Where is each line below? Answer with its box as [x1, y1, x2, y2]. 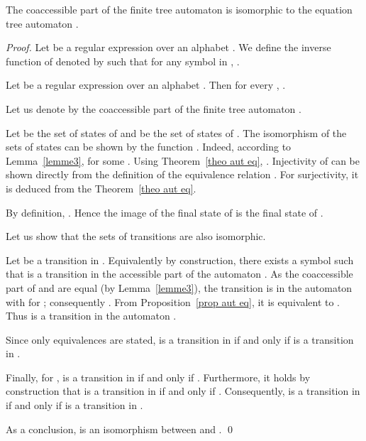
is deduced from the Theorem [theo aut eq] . [6, 180, 196, 195]
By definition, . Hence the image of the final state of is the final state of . [6, 205, 323, 219]
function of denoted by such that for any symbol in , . [6, 53, 240, 68]
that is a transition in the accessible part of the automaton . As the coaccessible [6, 266, 353, 281]
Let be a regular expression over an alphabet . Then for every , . [6, 77, 286, 92]
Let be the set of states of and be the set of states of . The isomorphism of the [6, 125, 347, 140]
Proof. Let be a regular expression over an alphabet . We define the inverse [6, 40, 331, 55]
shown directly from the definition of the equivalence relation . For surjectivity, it [6, 167, 359, 182]
